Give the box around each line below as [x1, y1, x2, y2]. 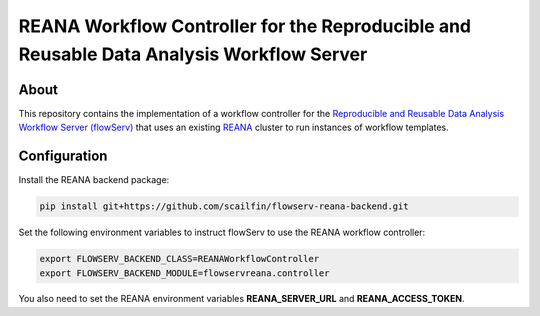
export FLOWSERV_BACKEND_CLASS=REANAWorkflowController [39, 253, 320, 265]
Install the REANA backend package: [18, 174, 170, 186]
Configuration [18, 148, 108, 165]
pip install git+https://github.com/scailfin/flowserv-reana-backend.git [39, 201, 409, 212]
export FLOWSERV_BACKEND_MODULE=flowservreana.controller [39, 267, 330, 279]
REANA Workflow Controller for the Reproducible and [18, 15, 472, 37]
